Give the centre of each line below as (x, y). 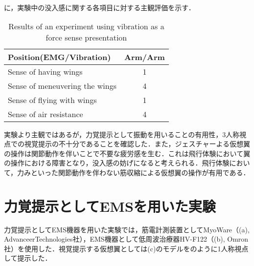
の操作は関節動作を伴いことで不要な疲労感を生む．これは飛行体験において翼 (127, 153)
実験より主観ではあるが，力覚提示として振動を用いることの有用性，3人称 (122, 134)
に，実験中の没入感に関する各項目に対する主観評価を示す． (100, 7)
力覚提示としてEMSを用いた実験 (110, 206)
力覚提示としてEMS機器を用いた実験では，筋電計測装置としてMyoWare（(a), (127, 229)
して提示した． (28, 258)
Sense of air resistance (46, 114)
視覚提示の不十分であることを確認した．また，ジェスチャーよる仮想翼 (137, 144)
